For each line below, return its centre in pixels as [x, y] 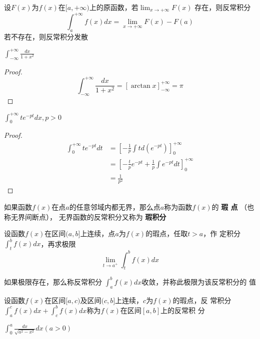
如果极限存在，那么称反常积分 [53, 281]
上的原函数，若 [114, 7]
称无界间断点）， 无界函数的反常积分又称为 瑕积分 [85, 216]
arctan [140, 86]
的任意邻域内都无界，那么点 [115, 206]
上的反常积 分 [183, 310]
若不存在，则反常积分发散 [46, 36]
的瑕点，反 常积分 [202, 300]
